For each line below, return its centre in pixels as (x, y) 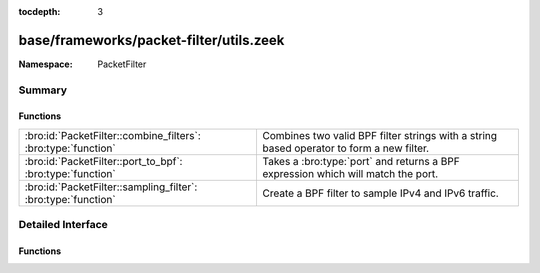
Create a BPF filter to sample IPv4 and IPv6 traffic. (380, 193)
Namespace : (46, 64)
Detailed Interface (63, 225)
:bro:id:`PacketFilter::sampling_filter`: (111, 187)
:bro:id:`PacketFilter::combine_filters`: (113, 135)
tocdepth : (39, 11)
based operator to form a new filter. (345, 148)
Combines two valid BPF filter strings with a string (379, 135)
